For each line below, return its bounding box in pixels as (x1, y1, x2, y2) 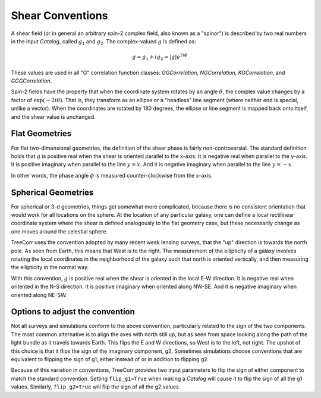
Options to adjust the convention (11, 307, 135, 317)
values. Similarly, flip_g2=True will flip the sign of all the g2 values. (11, 383, 181, 390)
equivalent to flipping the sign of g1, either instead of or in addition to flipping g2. (11, 355, 209, 362)
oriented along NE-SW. (11, 291, 68, 298)
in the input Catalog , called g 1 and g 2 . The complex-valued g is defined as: (11, 37, 196, 46)
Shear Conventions (11, 9, 108, 22)
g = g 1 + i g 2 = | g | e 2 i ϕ (131, 52, 188, 62)
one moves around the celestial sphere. (11, 228, 108, 235)
